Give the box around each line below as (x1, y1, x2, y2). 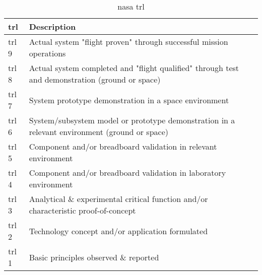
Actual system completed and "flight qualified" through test (29, 62, 239, 74)
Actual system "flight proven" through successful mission (29, 36, 228, 47)
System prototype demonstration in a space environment (29, 94, 229, 106)
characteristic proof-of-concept (29, 204, 136, 216)
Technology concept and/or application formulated (29, 225, 208, 237)
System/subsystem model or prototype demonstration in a (29, 114, 235, 126)
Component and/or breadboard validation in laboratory (29, 167, 226, 178)
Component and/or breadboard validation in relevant (29, 141, 217, 152)
